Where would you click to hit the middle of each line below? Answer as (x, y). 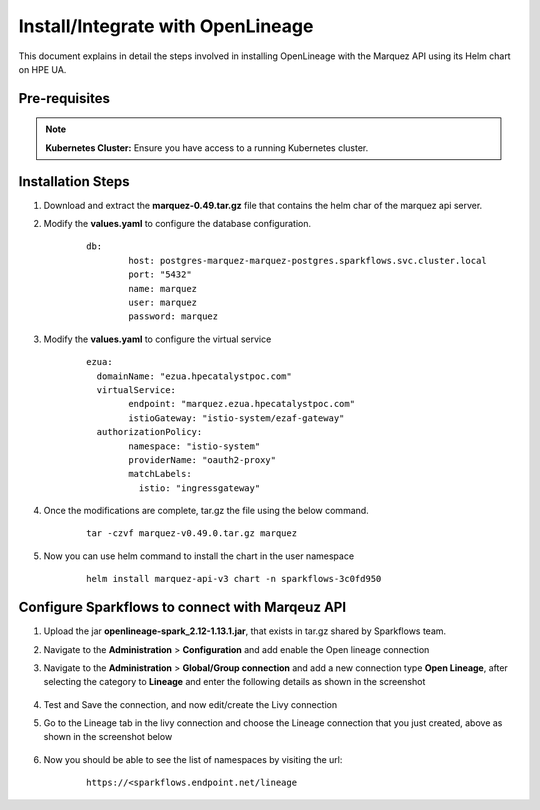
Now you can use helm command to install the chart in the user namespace (199, 556)
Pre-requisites (64, 98)
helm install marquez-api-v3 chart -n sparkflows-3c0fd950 (234, 579)
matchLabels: (160, 474)
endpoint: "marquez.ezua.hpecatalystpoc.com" (241, 404)
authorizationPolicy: (149, 432)
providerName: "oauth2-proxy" (202, 459)
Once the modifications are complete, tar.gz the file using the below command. (206, 511)
